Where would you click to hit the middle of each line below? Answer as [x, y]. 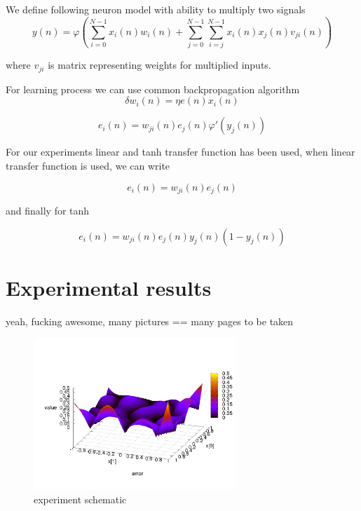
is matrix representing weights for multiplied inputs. [159, 65]
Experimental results [109, 287]
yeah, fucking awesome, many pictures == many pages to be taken [150, 321]
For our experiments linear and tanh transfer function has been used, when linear [180, 152]
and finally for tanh [48, 210]
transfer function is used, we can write [88, 165]
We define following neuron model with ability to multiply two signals [156, 9]
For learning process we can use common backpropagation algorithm [153, 89]
